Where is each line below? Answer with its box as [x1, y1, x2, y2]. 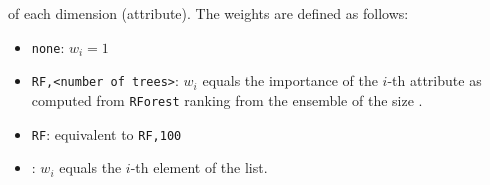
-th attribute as [387, 70, 482, 91]
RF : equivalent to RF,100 [31, 123, 182, 144]
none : [31, 36, 65, 57]
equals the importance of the [202, 70, 378, 91]
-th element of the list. [130, 157, 268, 178]
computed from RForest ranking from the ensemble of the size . [31, 89, 423, 110]
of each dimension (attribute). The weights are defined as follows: [8, 3, 409, 23]
